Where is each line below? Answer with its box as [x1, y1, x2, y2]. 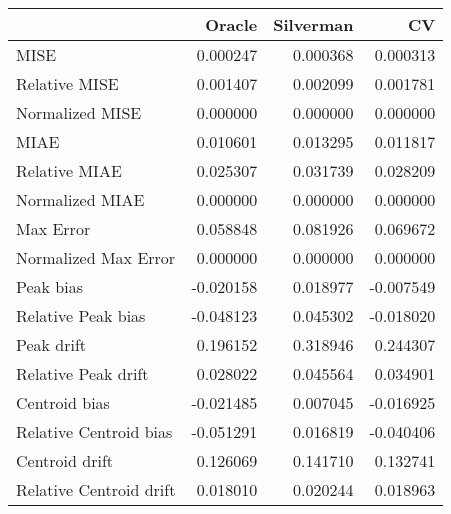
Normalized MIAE [16, 188, 145, 211]
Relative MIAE [16, 159, 122, 182]
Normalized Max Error [16, 246, 176, 269]
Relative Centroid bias [16, 420, 173, 443]
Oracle [205, 13, 258, 36]
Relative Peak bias [16, 304, 146, 327]
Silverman [273, 13, 354, 36]
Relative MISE [16, 72, 119, 95]
